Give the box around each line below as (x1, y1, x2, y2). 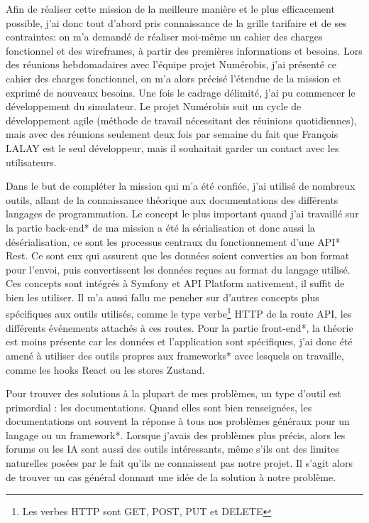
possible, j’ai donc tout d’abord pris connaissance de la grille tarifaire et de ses (6, 15, 347, 30)
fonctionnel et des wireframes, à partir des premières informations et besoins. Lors (6, 43, 363, 58)
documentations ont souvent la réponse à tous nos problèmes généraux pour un (6, 414, 350, 428)
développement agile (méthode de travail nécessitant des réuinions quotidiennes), (6, 112, 357, 127)
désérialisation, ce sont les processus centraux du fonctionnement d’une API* (6, 234, 341, 249)
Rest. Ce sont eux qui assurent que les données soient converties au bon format (6, 248, 350, 263)
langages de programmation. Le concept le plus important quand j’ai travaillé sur (6, 206, 359, 221)
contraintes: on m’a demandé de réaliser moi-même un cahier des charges (6, 29, 323, 44)
